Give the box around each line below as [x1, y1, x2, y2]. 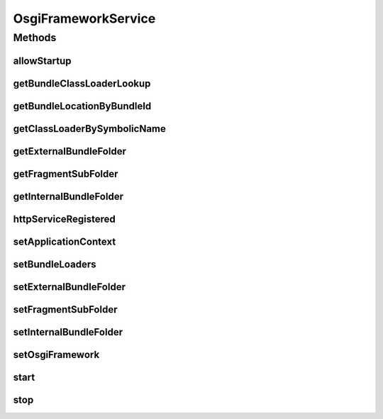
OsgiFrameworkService [13, 11, 156, 26]
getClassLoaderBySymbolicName [13, 123, 167, 135]
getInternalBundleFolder [13, 190, 124, 202]
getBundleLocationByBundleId [13, 100, 152, 112]
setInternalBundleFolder [13, 326, 123, 338]
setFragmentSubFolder [13, 303, 118, 315]
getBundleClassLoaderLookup [13, 77, 151, 89]
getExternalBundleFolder [13, 145, 127, 157]
